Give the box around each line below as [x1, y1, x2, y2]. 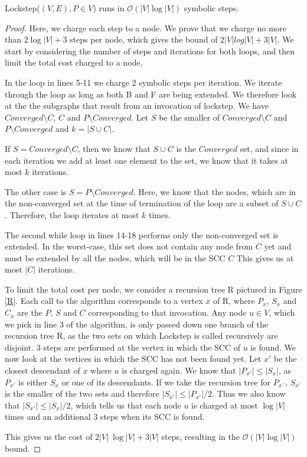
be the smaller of [159, 111, 220, 123]
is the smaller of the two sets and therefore [5, 387, 159, 400]
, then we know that [77, 142, 151, 154]
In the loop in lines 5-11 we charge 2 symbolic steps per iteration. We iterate [5, 76, 282, 88]
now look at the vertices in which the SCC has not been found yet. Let [5, 352, 262, 365]
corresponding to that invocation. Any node [88, 306, 247, 319]
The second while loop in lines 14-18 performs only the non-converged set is [5, 228, 279, 241]
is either [18, 375, 48, 388]
